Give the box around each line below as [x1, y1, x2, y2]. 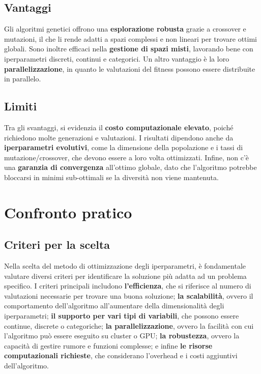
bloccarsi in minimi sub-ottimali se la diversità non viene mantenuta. [4, 171, 219, 182]
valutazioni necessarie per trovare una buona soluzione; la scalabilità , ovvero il [4, 290, 253, 301]
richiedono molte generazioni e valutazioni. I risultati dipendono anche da [4, 132, 234, 142]
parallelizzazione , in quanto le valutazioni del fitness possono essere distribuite [4, 63, 255, 74]
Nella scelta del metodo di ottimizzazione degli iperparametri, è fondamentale [4, 261, 246, 271]
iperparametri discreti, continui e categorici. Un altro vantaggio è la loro [4, 53, 229, 64]
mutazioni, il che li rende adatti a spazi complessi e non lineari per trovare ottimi [4, 33, 257, 44]
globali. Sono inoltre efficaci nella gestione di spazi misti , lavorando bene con [4, 43, 253, 54]
